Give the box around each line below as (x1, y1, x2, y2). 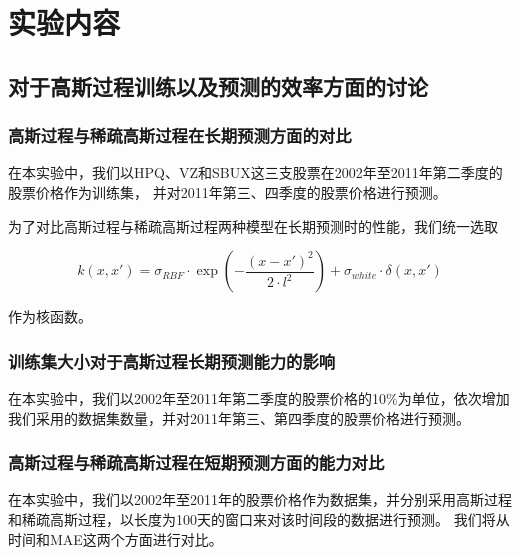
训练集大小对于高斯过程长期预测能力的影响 (8, 348, 336, 373)
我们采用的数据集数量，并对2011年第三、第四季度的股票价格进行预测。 (8, 407, 470, 428)
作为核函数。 (8, 306, 92, 327)
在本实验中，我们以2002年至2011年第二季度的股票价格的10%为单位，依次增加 (8, 387, 510, 408)
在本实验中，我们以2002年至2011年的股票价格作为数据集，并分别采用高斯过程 (8, 489, 512, 510)
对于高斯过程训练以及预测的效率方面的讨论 (8, 70, 428, 101)
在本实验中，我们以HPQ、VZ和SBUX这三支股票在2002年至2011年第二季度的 (8, 162, 503, 183)
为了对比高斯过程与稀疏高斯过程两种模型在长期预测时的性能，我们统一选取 (8, 215, 498, 236)
